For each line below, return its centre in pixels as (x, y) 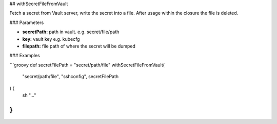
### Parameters (27, 22)
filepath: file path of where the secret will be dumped (79, 46)
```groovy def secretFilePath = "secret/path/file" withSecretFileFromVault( (87, 65)
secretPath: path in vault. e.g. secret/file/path (71, 32)
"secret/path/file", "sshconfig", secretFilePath (71, 77)
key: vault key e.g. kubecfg (51, 39)
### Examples (25, 56)
